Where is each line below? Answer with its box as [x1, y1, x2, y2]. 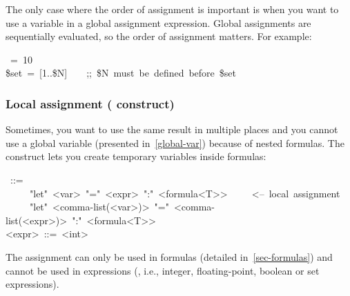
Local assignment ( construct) [6, 95, 175, 112]
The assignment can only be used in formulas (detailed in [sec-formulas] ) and [6, 249, 333, 264]
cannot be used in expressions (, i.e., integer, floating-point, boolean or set [6, 263, 320, 277]
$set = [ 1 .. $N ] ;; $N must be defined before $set [6, 66, 237, 80]
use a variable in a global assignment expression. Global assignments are [6, 15, 311, 30]
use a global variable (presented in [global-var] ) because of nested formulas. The [6, 135, 344, 150]
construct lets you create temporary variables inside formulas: [6, 149, 266, 164]
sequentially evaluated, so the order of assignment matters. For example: [6, 29, 312, 43]
